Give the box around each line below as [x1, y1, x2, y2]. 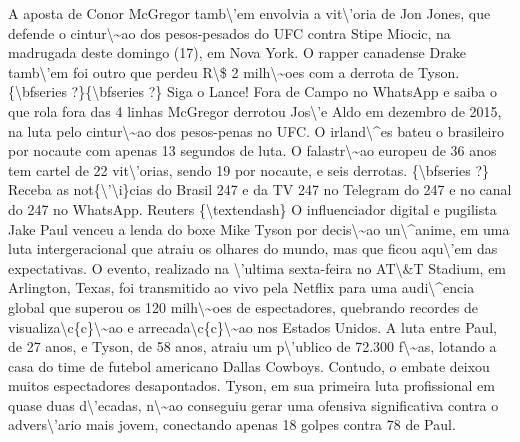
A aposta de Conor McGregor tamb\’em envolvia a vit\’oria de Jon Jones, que [8, 3, 491, 23]
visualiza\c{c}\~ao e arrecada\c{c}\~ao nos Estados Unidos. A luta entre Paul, [8, 316, 497, 337]
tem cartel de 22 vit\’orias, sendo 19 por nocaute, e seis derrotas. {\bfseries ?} [8, 159, 489, 180]
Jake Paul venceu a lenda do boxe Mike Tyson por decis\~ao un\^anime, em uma [8, 218, 510, 239]
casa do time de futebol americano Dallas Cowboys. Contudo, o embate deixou [8, 355, 490, 376]
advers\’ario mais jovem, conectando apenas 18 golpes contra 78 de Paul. [8, 414, 456, 435]
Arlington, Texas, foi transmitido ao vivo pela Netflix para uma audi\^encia [8, 277, 475, 298]
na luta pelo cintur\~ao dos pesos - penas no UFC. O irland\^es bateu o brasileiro [8, 120, 504, 141]
